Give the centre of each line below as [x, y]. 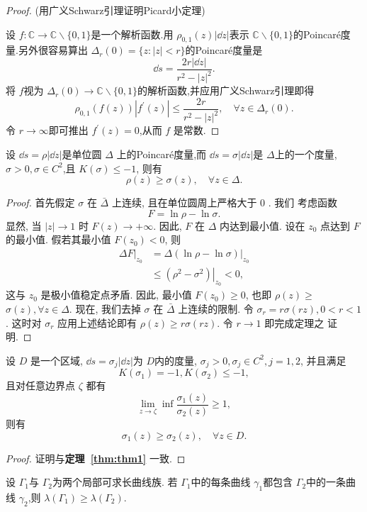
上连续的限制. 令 [216, 309]
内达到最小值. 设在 [262, 225]
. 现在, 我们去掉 [105, 309]
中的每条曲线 [221, 482]
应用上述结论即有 [97, 322]
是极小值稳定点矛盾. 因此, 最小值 [116, 295]
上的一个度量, [306, 154]
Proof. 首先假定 [40, 202]
